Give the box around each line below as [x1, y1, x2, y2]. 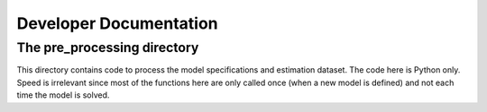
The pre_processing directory [16, 39, 199, 56]
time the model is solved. [16, 90, 110, 100]
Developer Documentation [16, 13, 218, 33]
